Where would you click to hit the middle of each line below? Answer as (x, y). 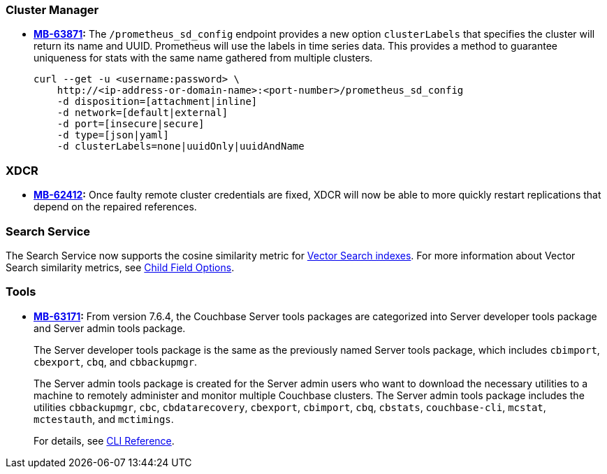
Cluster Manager (52, 10)
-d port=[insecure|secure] (131, 124)
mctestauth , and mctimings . (104, 419)
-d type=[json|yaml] (113, 135)
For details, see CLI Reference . (104, 440)
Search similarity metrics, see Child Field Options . (120, 267)
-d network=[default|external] (142, 113)
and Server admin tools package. (110, 328)
